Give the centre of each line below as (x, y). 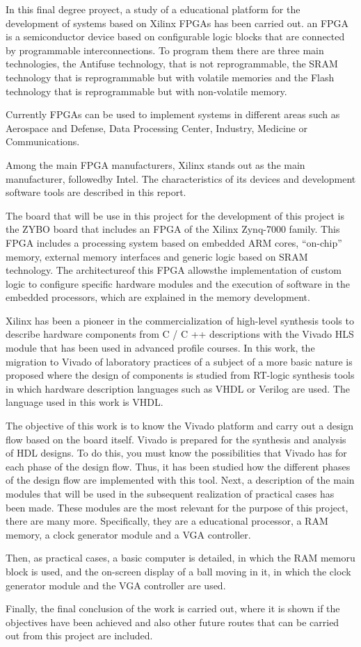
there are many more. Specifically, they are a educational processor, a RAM (167, 521)
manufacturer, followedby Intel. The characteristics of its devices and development (181, 178)
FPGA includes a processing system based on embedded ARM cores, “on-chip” (174, 242)
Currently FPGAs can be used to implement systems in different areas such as (173, 114)
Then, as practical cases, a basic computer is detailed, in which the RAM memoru (180, 558)
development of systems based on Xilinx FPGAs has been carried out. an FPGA (177, 23)
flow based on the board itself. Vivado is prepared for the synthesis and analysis (176, 439)
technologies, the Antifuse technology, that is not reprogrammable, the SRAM (172, 64)
